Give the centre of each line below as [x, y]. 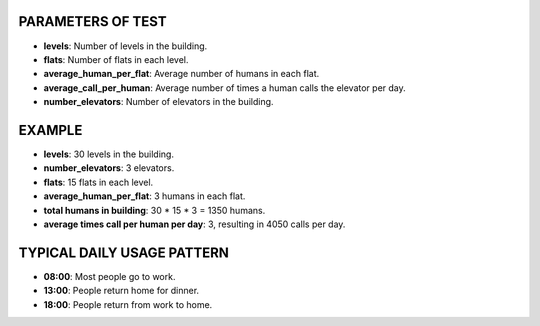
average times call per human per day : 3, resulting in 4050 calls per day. [194, 224]
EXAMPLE [50, 130]
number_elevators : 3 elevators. [109, 168]
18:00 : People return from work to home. [128, 304]
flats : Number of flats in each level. [116, 59]
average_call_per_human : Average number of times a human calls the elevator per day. [225, 87]
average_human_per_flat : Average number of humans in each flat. [181, 74]
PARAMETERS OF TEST [92, 21]
